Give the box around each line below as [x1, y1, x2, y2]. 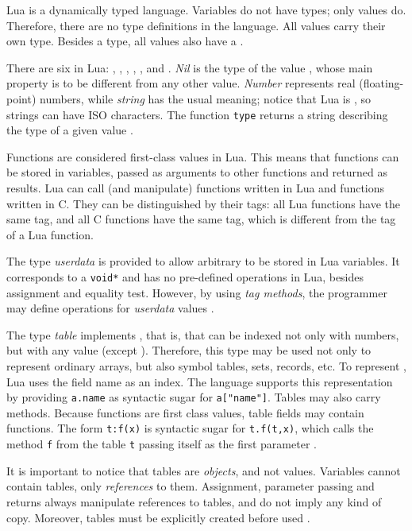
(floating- [359, 75, 404, 91]
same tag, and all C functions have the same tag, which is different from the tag [6, 211, 396, 227]
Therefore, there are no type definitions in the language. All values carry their [6, 17, 386, 33]
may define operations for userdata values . [6, 300, 214, 316]
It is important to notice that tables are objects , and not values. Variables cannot [6, 462, 401, 479]
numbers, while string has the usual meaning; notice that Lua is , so [40, 90, 372, 107]
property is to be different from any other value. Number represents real [6, 75, 356, 91]
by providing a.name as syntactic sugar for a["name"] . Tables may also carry [6, 389, 381, 405]
